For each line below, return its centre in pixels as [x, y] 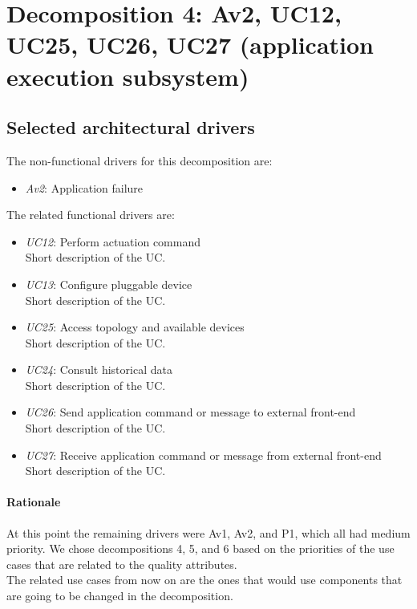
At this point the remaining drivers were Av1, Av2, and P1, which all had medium [208, 532]
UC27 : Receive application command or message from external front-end [203, 455]
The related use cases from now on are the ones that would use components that [204, 580]
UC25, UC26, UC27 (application [190, 45]
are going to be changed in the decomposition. [120, 596]
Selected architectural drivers [131, 127]
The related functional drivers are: [91, 215]
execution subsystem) [128, 76]
